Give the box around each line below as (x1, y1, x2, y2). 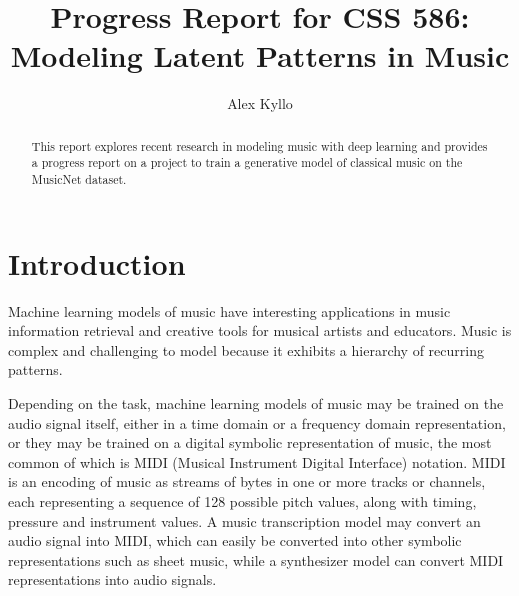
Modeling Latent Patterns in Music (10, 35, 510, 76)
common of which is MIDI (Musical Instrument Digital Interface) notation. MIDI (8, 451, 506, 472)
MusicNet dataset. (31, 171, 127, 188)
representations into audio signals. (8, 569, 217, 590)
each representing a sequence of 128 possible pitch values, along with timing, (8, 490, 477, 511)
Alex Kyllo (227, 93, 293, 114)
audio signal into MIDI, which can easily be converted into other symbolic (8, 530, 462, 551)
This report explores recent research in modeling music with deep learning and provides (31, 137, 488, 154)
